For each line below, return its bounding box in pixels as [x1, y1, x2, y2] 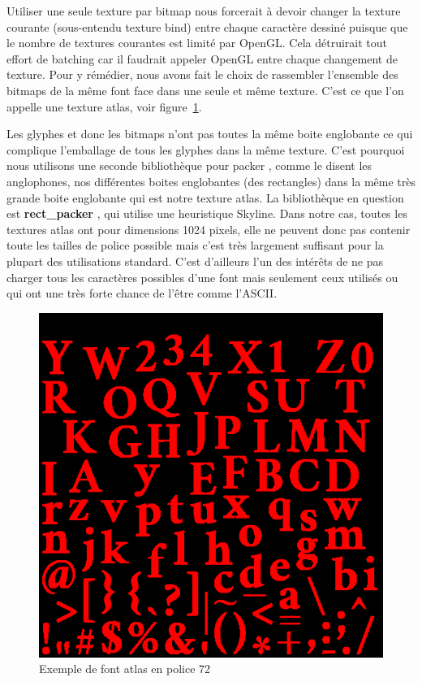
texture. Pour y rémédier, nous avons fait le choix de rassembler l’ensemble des [6, 66, 398, 83]
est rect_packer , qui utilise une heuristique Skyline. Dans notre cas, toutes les [6, 205, 407, 222]
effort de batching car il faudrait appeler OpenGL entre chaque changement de [6, 50, 398, 67]
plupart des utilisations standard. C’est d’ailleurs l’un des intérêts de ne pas [6, 252, 384, 269]
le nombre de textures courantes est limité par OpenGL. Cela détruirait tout [6, 34, 387, 51]
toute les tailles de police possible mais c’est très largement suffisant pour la [6, 237, 384, 254]
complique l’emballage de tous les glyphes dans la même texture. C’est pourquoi [6, 141, 405, 158]
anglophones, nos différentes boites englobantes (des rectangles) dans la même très [6, 172, 416, 189]
